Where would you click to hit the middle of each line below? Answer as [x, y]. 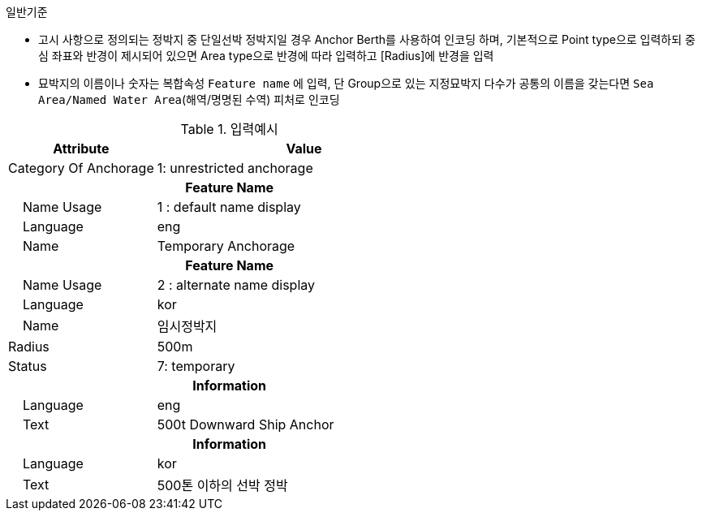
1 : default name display [229, 207]
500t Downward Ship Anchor [245, 424]
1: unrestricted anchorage [235, 168]
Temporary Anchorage [226, 246]
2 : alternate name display [236, 285]
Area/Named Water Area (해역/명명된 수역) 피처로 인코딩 [189, 99]
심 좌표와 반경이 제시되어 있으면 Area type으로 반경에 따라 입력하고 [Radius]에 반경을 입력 [266, 56]
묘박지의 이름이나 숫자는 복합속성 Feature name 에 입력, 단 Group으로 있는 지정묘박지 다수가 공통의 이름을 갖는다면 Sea [346, 83]
